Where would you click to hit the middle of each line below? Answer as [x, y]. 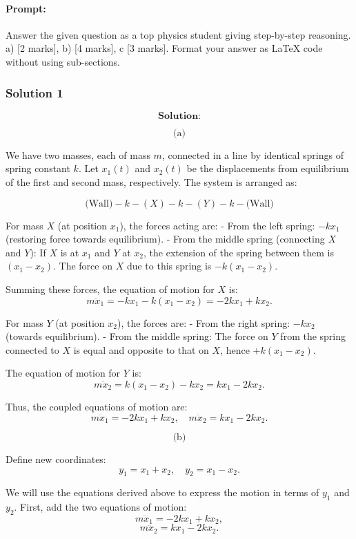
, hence [235, 349]
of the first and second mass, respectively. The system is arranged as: [151, 181]
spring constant [38, 168]
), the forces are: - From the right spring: [204, 322]
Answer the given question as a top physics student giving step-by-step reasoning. [178, 34]
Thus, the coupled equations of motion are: [97, 406]
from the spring [313, 336]
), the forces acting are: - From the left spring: [217, 225]
